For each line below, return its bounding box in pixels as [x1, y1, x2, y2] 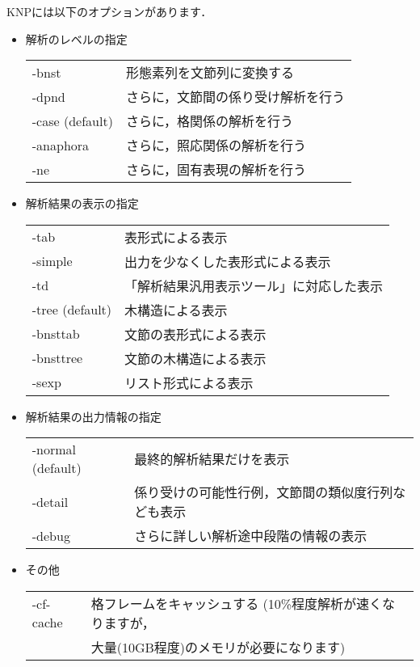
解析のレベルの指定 [25, 30, 128, 47]
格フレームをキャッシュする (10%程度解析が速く [90, 593, 383, 613]
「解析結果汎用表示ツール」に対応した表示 [124, 276, 384, 295]
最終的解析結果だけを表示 [134, 450, 290, 469]
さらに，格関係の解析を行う [125, 112, 294, 131]
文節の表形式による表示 [124, 324, 267, 344]
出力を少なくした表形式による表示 [124, 251, 331, 271]
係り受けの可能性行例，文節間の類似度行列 [134, 483, 393, 502]
